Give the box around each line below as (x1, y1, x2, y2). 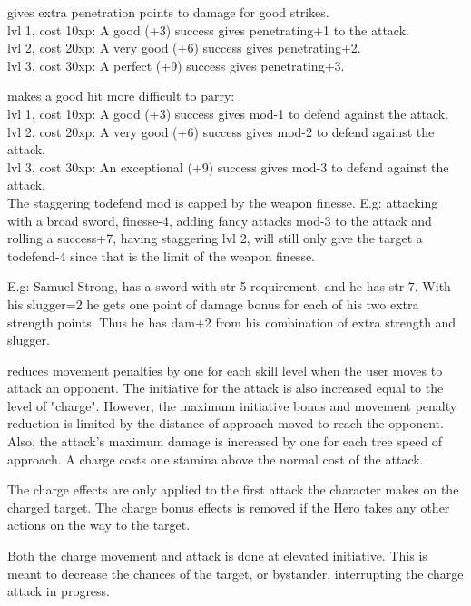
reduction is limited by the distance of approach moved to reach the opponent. (7, 414, 444, 433)
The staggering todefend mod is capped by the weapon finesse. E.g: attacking (7, 192, 438, 211)
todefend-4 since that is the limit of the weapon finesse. (7, 246, 316, 265)
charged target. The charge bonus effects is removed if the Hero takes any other (7, 497, 450, 516)
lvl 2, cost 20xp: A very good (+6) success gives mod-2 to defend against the (7, 122, 435, 141)
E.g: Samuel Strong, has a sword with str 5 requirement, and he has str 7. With (7, 277, 451, 296)
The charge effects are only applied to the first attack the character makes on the (7, 480, 459, 499)
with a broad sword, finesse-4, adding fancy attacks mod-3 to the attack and (7, 210, 432, 230)
